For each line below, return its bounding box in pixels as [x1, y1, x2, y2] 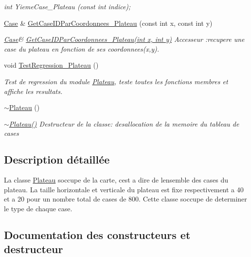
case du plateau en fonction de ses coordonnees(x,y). [4, 43, 160, 54]
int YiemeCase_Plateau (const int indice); [4, 1, 131, 11]
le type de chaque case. [4, 203, 72, 213]
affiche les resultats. [4, 86, 63, 96]
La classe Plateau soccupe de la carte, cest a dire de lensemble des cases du [4, 175, 229, 185]
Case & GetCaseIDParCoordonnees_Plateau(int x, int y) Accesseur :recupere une [4, 34, 245, 44]
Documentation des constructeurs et [4, 227, 191, 242]
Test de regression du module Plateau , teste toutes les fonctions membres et [4, 76, 228, 86]
